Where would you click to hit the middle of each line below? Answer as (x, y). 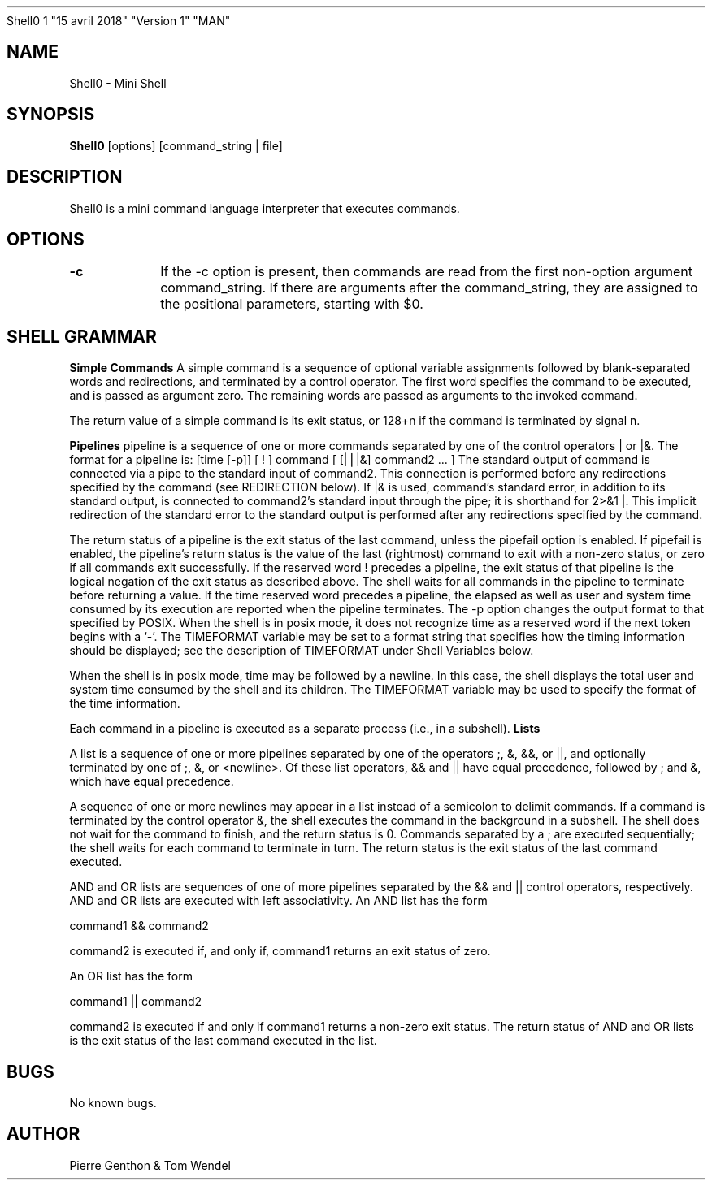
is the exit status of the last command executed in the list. (223, 1041)
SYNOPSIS (51, 115)
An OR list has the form (131, 976)
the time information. (125, 703)
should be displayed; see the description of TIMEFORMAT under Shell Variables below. (302, 651)
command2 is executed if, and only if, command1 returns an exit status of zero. (280, 951)
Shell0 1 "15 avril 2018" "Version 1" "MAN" (119, 21)
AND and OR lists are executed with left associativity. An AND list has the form (278, 901)
